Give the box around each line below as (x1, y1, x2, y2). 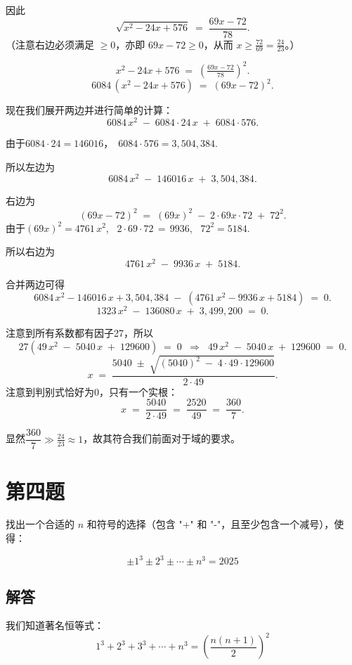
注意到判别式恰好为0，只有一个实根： (6, 384, 178, 399)
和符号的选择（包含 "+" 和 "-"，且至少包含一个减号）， (86, 517, 334, 531)
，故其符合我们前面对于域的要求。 (83, 431, 241, 446)
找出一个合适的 (6, 517, 74, 531)
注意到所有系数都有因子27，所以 (6, 325, 153, 340)
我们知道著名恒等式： (6, 618, 104, 633)
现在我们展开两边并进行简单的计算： (6, 103, 173, 117)
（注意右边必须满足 (6, 37, 94, 51)
